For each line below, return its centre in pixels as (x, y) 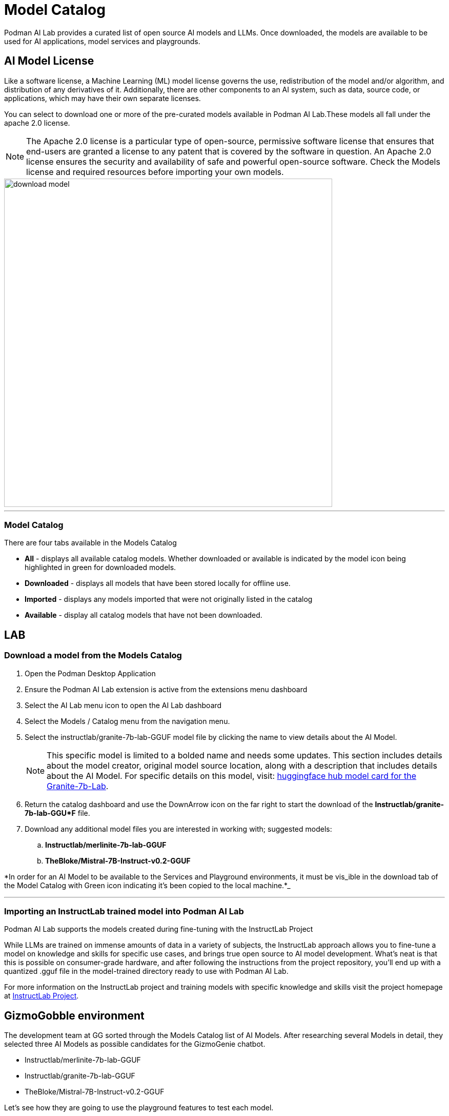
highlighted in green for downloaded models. (100, 567)
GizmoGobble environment (74, 1015)
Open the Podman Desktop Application (90, 673)
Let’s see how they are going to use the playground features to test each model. (139, 1108)
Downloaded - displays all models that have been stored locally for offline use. (158, 583)
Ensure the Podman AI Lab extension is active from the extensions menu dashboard (166, 689)
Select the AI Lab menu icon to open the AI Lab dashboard (123, 705)
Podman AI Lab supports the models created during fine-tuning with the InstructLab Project (159, 929)
